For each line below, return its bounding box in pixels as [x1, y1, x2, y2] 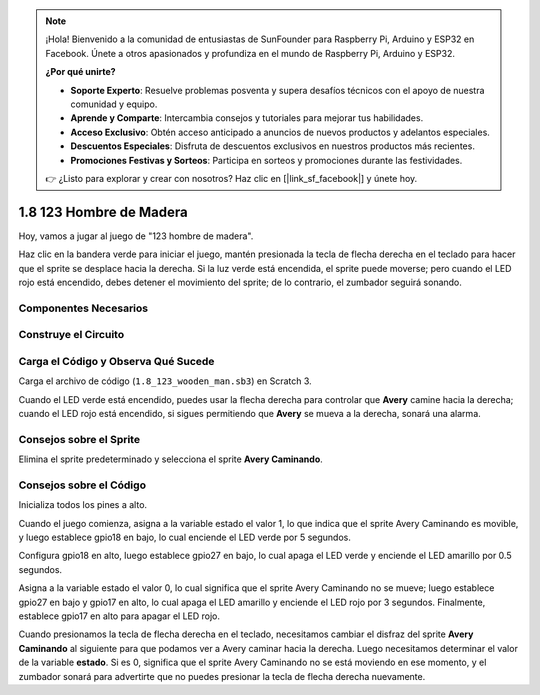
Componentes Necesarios [18, 301, 149, 315]
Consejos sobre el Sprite [18, 432, 140, 446]
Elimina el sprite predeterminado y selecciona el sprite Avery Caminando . [18, 453, 324, 465]
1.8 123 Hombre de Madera [18, 203, 189, 220]
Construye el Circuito [18, 328, 125, 342]
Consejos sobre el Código [18, 478, 147, 492]
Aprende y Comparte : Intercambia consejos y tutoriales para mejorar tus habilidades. [70, 112, 424, 124]
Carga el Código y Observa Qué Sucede [18, 354, 215, 368]
